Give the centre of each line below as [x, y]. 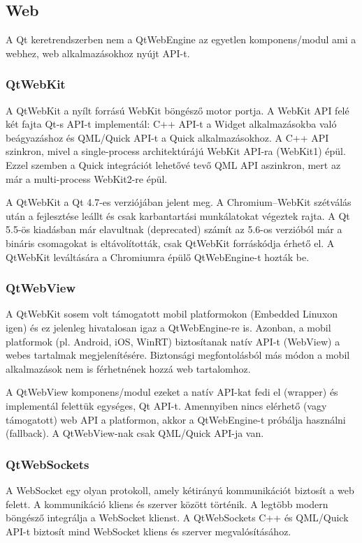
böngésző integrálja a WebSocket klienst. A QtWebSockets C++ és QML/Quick [177, 518]
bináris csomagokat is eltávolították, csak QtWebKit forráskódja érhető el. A [170, 243]
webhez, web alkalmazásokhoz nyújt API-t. [98, 53]
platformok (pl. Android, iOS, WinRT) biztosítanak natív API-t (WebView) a [173, 341]
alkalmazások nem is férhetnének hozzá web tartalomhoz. [128, 368]
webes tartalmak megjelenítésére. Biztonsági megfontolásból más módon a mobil [178, 355]
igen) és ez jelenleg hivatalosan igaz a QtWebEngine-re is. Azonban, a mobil [168, 327]
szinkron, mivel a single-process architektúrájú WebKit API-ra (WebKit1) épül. [176, 151]
